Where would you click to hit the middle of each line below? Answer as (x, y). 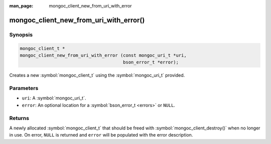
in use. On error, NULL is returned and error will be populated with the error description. (101, 135)
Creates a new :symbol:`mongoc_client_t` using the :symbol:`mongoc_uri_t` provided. (97, 75)
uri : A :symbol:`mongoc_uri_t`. (54, 98)
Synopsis (21, 34)
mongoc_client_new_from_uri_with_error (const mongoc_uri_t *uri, (103, 55)
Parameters (24, 88)
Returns (19, 118)
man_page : (21, 6)
